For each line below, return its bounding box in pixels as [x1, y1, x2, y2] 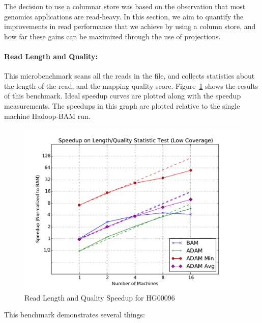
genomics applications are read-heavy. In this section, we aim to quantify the [4, 11, 244, 21]
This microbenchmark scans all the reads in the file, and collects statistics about [4, 70, 255, 81]
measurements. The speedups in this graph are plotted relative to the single [4, 100, 240, 111]
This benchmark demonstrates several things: [4, 309, 145, 320]
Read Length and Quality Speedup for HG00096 [24, 292, 175, 303]
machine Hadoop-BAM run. [4, 110, 91, 121]
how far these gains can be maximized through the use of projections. [4, 31, 221, 41]
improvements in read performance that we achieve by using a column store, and [4, 21, 256, 32]
